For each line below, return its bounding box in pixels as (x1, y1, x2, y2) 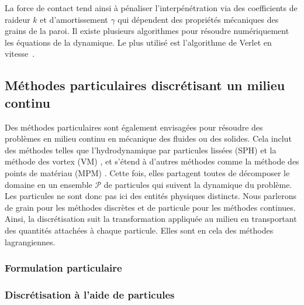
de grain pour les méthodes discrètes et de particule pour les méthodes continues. (5, 201, 296, 213)
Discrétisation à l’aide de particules (5, 287, 175, 301)
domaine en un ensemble (5, 178, 92, 190)
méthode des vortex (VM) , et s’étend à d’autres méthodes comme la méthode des (5, 155, 299, 167)
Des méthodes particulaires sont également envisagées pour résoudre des (5, 121, 263, 133)
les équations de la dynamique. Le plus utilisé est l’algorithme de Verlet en (5, 36, 272, 48)
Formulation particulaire (5, 261, 122, 275)
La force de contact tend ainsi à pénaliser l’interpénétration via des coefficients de (5, 2, 298, 13)
